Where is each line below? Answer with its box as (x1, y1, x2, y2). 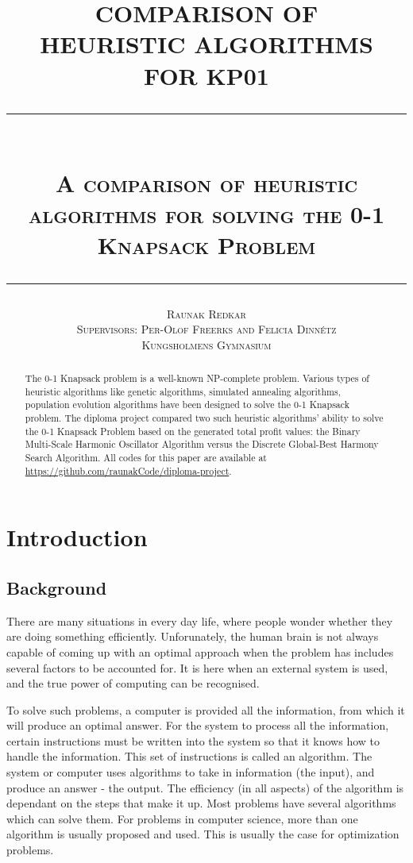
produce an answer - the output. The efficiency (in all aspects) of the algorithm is (6, 779, 404, 796)
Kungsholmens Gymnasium (141, 336, 272, 353)
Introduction (6, 521, 148, 553)
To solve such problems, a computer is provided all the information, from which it (6, 701, 405, 718)
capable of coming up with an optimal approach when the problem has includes (6, 643, 394, 660)
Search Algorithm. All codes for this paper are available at (25, 451, 267, 464)
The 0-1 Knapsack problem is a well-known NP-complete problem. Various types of (25, 372, 369, 385)
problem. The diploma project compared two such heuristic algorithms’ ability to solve (25, 411, 384, 425)
